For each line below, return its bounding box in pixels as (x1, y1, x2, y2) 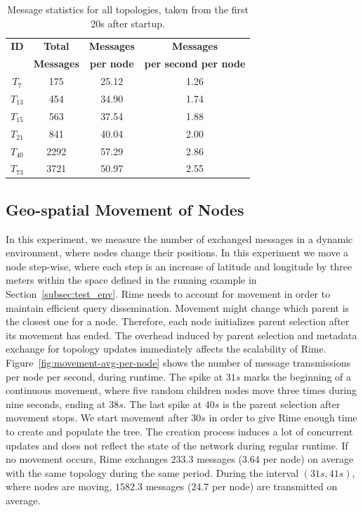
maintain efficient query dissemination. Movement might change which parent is (6, 300, 350, 315)
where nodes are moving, (6, 479, 112, 494)
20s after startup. (91, 15, 165, 30)
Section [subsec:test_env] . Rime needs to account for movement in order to (6, 287, 331, 301)
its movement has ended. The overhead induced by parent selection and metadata (6, 327, 357, 342)
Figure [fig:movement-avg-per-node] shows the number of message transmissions (6, 355, 350, 369)
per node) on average (263, 452, 354, 466)
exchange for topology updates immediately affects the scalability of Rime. (6, 341, 326, 356)
